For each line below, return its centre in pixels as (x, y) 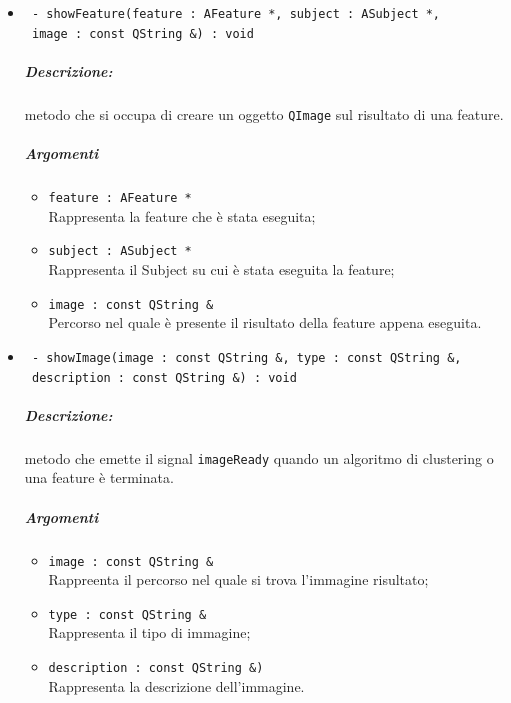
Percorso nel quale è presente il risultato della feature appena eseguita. (265, 322)
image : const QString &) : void (142, 33)
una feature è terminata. (99, 477)
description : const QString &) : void (164, 377)
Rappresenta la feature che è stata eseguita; (182, 215)
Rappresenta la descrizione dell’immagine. (176, 685)
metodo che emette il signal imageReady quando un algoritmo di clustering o (259, 457)
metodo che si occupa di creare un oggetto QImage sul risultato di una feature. (264, 113)
